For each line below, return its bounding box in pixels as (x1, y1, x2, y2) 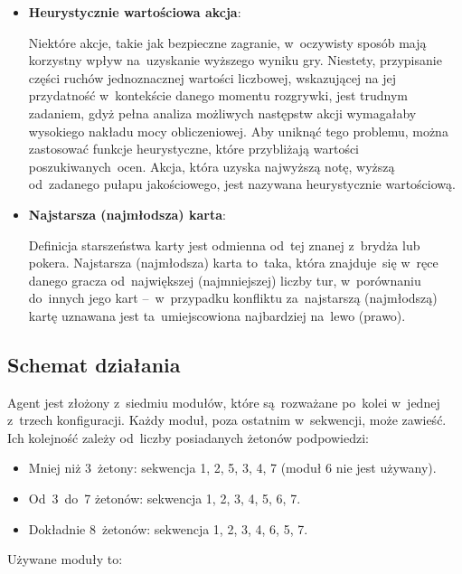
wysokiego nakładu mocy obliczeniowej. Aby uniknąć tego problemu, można (28, 121, 448, 140)
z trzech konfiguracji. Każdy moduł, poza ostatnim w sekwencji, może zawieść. (7, 410, 447, 429)
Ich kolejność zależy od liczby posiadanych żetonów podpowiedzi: (7, 428, 369, 447)
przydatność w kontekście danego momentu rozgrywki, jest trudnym (28, 86, 409, 105)
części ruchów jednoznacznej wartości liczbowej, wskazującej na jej (28, 68, 397, 87)
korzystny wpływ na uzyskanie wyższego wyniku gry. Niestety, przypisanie (28, 51, 442, 70)
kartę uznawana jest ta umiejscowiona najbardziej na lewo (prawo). (28, 306, 406, 325)
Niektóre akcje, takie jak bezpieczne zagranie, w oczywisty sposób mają (28, 33, 427, 52)
